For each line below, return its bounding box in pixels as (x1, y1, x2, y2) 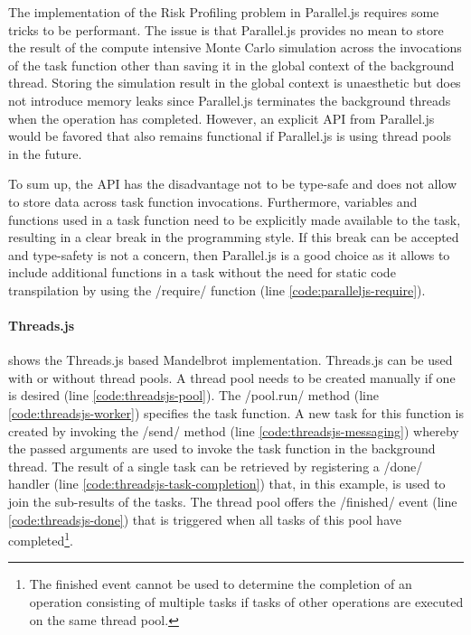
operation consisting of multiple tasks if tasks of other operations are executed (29, 593, 464, 612)
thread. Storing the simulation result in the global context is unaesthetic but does (8, 73, 461, 92)
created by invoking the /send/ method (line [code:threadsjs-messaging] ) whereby (8, 421, 459, 440)
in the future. (8, 144, 82, 163)
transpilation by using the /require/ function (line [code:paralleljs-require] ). (8, 280, 426, 299)
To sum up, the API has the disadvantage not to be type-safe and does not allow (8, 174, 457, 193)
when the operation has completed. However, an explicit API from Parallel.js (8, 108, 435, 127)
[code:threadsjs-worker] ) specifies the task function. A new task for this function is (8, 404, 465, 423)
